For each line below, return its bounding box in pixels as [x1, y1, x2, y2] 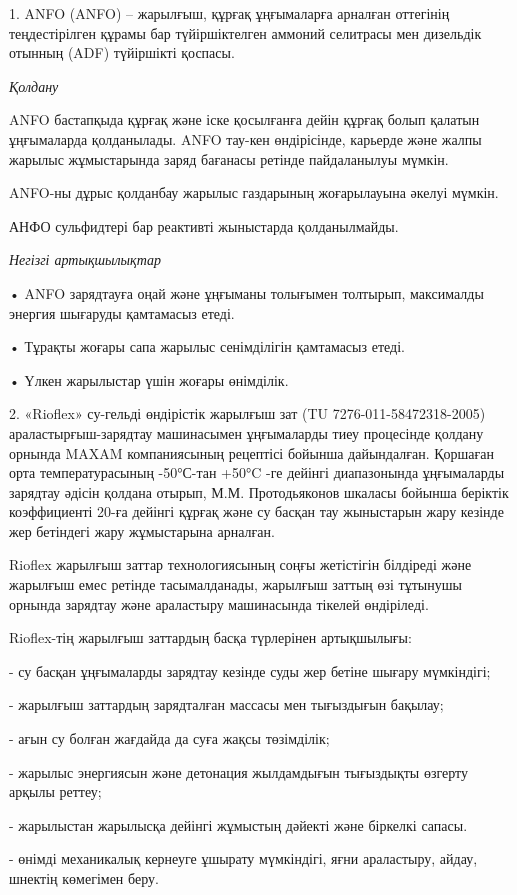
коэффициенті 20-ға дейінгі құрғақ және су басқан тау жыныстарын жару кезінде [9, 501, 504, 522]
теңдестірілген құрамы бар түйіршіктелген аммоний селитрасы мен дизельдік [9, 22, 482, 43]
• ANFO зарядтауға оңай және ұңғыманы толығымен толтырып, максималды [9, 282, 484, 303]
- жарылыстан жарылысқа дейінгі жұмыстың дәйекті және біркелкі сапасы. [9, 814, 468, 835]
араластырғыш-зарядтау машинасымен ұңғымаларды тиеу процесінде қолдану [9, 422, 484, 443]
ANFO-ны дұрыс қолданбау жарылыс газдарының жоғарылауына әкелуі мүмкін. [9, 182, 499, 203]
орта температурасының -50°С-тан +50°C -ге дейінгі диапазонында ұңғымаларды [9, 462, 505, 483]
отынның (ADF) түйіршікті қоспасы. [9, 42, 235, 63]
